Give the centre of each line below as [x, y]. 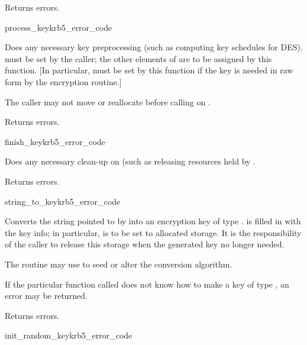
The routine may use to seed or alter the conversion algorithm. [119, 264]
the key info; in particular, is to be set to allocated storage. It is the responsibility [153, 232]
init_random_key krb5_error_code [69, 335]
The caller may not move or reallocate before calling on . [108, 101]
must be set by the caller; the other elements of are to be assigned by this [138, 58]
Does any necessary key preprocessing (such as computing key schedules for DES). [154, 47]
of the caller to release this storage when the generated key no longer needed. [145, 244]
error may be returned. [46, 296]
